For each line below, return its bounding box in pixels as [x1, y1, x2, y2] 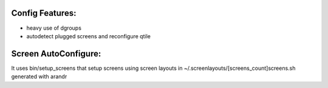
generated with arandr [11, 73, 67, 80]
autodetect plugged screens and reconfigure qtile [26, 32, 151, 39]
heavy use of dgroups [26, 24, 82, 32]
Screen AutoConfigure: [11, 49, 101, 59]
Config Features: [11, 8, 77, 18]
